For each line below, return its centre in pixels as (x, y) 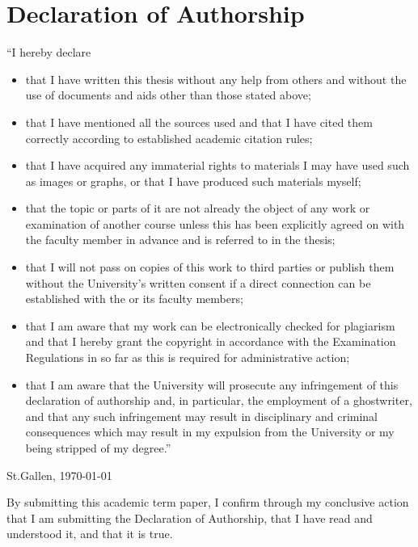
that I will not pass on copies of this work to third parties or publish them (210, 267)
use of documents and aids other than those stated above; (168, 95)
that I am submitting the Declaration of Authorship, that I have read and (190, 518)
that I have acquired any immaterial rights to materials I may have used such (217, 165)
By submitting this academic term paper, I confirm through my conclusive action (208, 502)
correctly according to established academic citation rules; (169, 138)
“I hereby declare (49, 52)
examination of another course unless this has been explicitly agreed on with (215, 223)
